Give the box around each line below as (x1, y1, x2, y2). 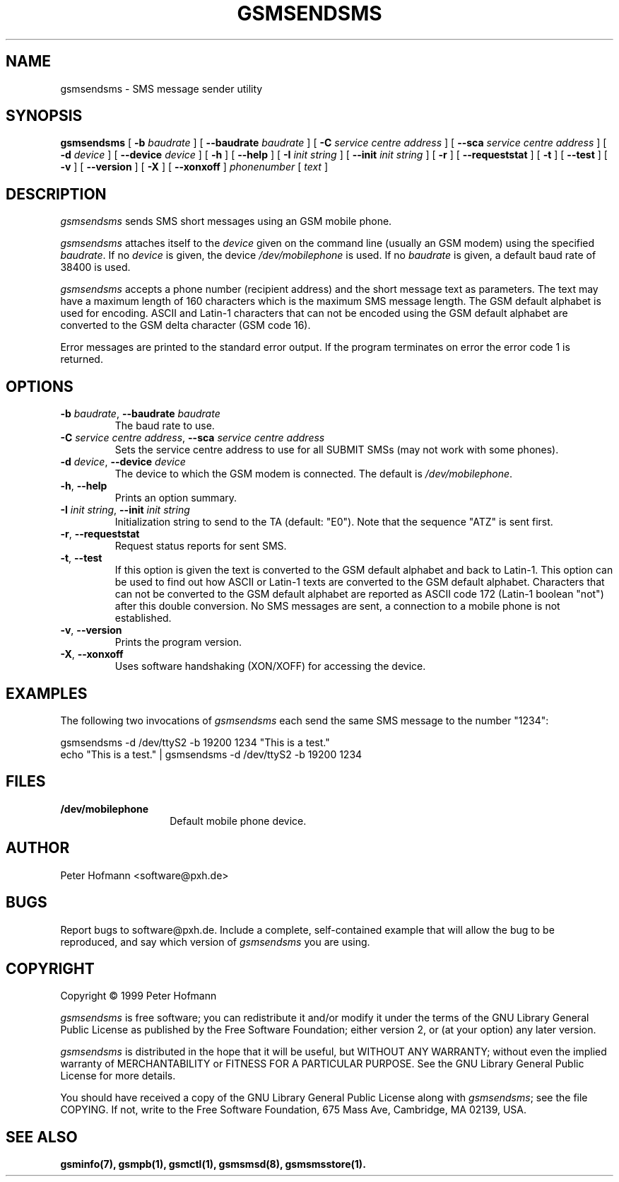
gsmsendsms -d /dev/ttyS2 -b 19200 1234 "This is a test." (60, 736, 330, 748)
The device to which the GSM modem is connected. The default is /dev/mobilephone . (114, 468, 513, 480)
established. (114, 612, 172, 625)
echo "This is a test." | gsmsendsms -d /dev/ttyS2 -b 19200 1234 (60, 748, 362, 760)
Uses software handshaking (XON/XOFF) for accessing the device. (114, 660, 426, 673)
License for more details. (60, 1070, 176, 1082)
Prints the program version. (114, 636, 242, 649)
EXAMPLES (6, 684, 88, 702)
